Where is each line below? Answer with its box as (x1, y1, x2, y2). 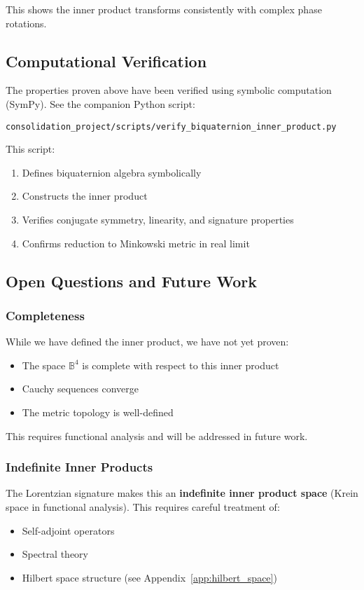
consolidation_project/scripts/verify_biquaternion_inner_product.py (6, 121, 337, 132)
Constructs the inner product (22, 188, 148, 203)
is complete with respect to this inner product (82, 357, 279, 372)
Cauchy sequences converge (22, 381, 139, 396)
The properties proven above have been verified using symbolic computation (6, 83, 332, 97)
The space (22, 357, 66, 372)
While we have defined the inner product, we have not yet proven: (6, 334, 289, 349)
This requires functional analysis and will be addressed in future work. (6, 428, 308, 443)
